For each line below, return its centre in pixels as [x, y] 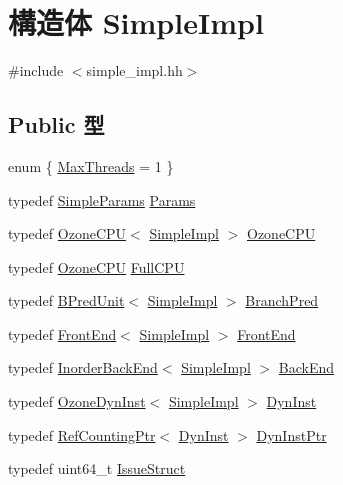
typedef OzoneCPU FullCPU [96, 266]
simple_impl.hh [134, 70]
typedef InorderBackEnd [83, 367]
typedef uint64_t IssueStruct [97, 468]
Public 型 [56, 124]
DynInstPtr [291, 434]
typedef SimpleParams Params [102, 199]
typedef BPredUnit [66, 300]
